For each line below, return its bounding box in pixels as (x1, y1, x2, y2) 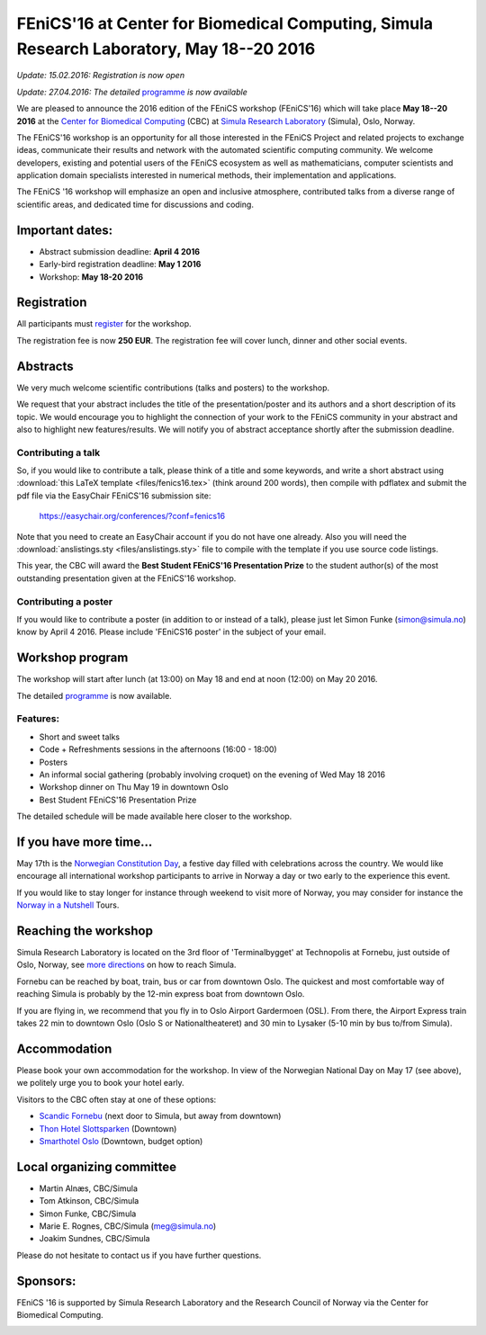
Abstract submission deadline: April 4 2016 (39, 246, 201, 256)
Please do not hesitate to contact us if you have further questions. (16, 1250, 262, 1260)
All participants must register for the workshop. (16, 318, 193, 329)
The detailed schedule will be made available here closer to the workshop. (16, 811, 292, 822)
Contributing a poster (16, 595, 112, 607)
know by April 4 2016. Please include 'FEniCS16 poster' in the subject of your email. (16, 626, 327, 638)
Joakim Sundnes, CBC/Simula (39, 1233, 150, 1244)
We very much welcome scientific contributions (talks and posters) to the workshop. (16, 382, 330, 393)
